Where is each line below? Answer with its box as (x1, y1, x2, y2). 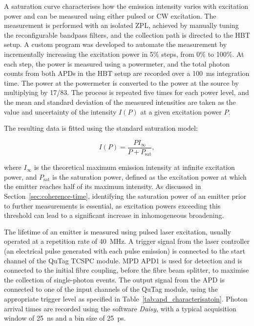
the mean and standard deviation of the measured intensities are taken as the (4, 96, 236, 107)
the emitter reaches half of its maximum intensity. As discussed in (4, 181, 201, 191)
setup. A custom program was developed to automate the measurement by (4, 39, 227, 49)
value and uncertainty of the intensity (4, 106, 117, 116)
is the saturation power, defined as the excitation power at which (52, 171, 247, 182)
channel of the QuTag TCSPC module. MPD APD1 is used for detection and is (4, 255, 242, 265)
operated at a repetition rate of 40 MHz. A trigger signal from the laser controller (4, 236, 250, 246)
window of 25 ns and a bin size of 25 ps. (4, 313, 126, 323)
